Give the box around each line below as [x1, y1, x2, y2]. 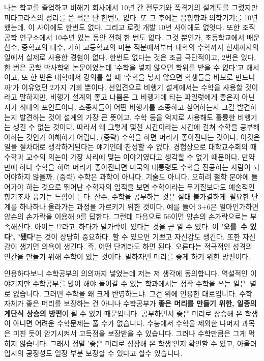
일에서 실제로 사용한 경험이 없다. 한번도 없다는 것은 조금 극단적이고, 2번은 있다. [4, 51, 256, 62]
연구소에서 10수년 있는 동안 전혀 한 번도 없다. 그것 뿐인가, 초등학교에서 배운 [19, 32, 260, 42]
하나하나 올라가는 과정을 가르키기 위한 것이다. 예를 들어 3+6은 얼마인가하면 [19, 201, 259, 212]
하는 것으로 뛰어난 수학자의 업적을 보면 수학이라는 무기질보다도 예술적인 [26, 181, 255, 192]
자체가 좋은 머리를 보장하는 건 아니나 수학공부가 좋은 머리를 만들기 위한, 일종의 [4, 298, 257, 309]
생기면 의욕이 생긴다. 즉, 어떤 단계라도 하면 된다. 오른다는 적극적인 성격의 [19, 241, 252, 252]
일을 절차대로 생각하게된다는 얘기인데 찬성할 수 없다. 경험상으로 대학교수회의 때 [4, 141, 257, 152]
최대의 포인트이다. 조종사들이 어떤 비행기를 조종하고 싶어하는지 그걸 [19, 101, 235, 112]
